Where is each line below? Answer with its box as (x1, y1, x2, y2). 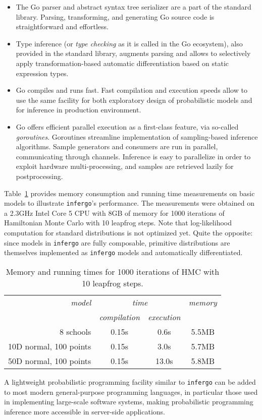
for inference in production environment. (16, 104, 141, 115)
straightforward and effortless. (16, 21, 109, 32)
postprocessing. (16, 170, 63, 181)
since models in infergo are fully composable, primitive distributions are (4, 237, 230, 248)
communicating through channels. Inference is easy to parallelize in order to (16, 151, 251, 161)
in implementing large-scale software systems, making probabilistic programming (4, 396, 253, 407)
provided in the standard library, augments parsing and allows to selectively (16, 48, 251, 58)
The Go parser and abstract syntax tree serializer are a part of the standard (16, 2, 251, 12)
